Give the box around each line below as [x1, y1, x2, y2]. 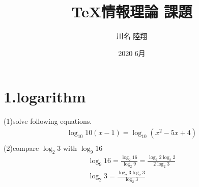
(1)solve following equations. [4, 116, 92, 126]
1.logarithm [4, 86, 86, 107]
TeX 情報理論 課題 [71, 1, 192, 22]
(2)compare [4, 142, 39, 153]
